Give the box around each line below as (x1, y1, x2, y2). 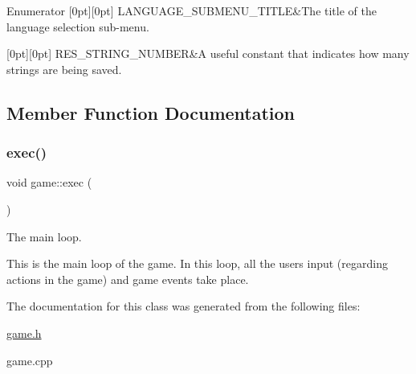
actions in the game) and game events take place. (6, 270, 249, 287)
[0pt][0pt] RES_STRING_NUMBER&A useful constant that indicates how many (6, 45, 410, 62)
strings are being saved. (6, 60, 122, 77)
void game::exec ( (6, 174, 92, 191)
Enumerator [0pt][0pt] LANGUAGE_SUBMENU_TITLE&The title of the (6, 2, 377, 18)
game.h (6, 324, 42, 341)
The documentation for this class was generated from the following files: (6, 298, 361, 314)
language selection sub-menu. (6, 18, 149, 35)
